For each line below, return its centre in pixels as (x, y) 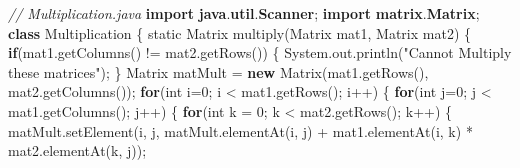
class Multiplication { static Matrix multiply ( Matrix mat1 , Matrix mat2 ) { (240, 32)
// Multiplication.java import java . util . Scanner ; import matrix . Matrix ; (244, 13)
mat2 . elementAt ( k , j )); (77, 150)
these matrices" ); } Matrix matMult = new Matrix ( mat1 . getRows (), (218, 71)
